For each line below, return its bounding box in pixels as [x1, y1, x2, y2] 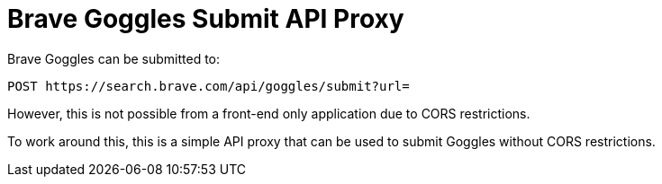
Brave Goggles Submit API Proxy [7, 4, 404, 34]
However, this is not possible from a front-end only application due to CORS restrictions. [7, 105, 531, 121]
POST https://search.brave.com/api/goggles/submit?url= [7, 78, 410, 93]
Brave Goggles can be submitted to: [7, 50, 221, 66]
